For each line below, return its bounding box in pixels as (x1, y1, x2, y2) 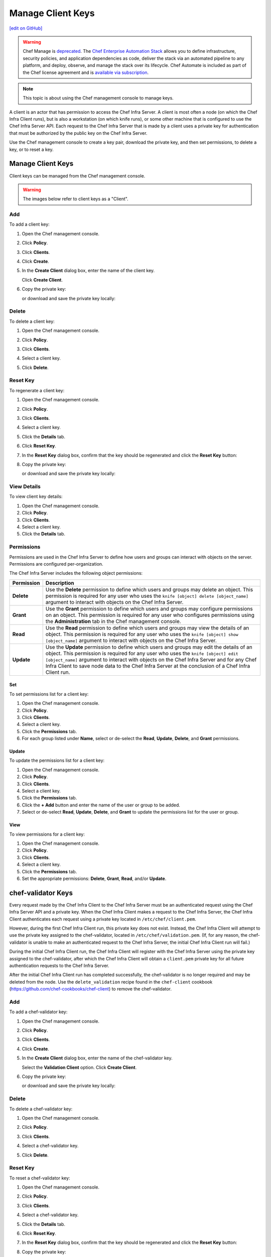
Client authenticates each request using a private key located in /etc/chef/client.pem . (9, 916, 197, 922)
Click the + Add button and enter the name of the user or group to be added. (22, 802, 181, 808)
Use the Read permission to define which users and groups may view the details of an (45, 624, 249, 631)
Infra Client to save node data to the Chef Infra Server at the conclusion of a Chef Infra (45, 662, 250, 669)
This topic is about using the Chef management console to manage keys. (23, 95, 174, 101)
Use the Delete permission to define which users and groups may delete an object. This (45, 586, 253, 593)
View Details (9, 483, 41, 490)
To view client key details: (9, 493, 63, 500)
